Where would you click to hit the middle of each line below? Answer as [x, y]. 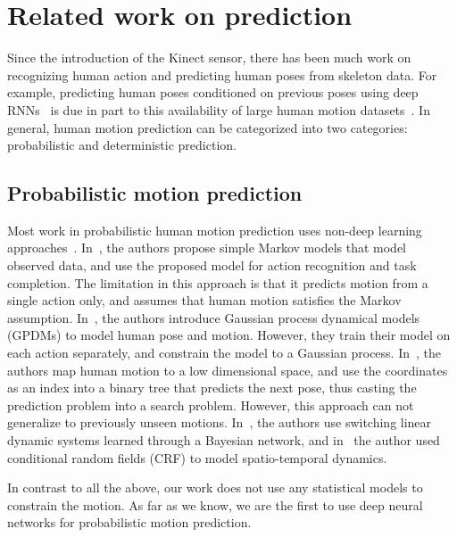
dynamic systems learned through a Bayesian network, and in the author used [224, 440]
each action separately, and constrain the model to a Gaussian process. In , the [224, 353]
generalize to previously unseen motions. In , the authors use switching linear [220, 422]
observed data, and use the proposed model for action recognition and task [212, 265]
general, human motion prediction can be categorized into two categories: [208, 127]
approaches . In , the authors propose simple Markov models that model [207, 248]
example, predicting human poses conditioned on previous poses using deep [213, 92]
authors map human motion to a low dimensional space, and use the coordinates [228, 370]
